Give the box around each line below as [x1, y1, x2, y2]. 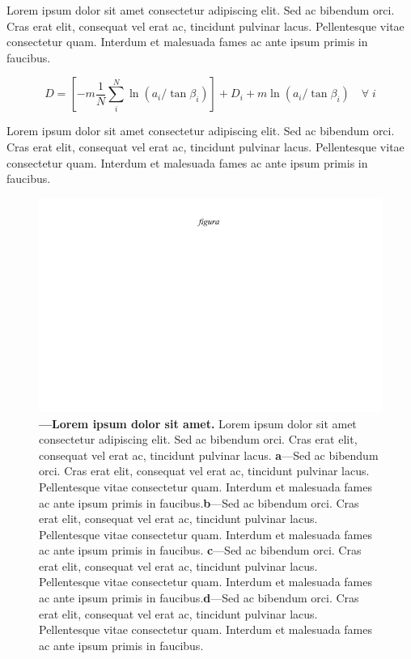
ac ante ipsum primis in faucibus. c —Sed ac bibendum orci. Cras [39, 542, 362, 559]
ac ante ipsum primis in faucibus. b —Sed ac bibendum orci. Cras [39, 494, 359, 511]
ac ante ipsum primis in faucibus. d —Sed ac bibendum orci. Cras [39, 589, 359, 606]
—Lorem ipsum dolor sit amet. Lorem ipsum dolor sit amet [39, 415, 357, 432]
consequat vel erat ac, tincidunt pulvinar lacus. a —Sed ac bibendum [39, 446, 379, 463]
